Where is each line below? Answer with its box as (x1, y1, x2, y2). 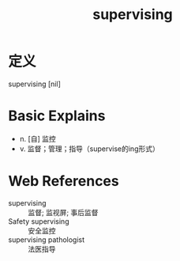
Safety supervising (8, 216, 69, 226)
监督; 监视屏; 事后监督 (28, 207, 99, 217)
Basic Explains (8, 107, 106, 125)
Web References (8, 172, 120, 191)
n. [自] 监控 (19, 134, 57, 143)
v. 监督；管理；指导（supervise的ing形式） (19, 144, 159, 153)
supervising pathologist (8, 235, 85, 244)
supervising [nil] (8, 79, 61, 89)
